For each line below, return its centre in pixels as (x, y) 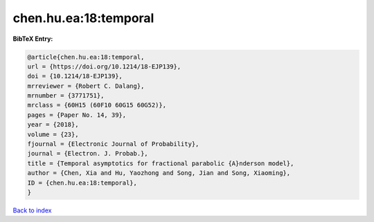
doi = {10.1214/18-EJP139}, (75, 76)
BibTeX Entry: (33, 39)
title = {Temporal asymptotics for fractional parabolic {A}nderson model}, (161, 163)
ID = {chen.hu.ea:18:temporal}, (82, 183)
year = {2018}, (53, 125)
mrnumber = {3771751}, (66, 96)
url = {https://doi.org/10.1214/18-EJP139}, (104, 66)
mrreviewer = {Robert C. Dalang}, (86, 86)
